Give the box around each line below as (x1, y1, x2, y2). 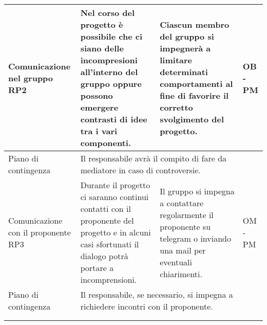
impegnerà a (160, 42, 211, 54)
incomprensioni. (80, 274, 137, 285)
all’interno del (80, 66, 138, 78)
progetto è (80, 19, 123, 30)
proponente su (160, 220, 211, 232)
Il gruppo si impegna (160, 185, 235, 197)
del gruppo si (160, 30, 214, 42)
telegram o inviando (160, 232, 231, 244)
